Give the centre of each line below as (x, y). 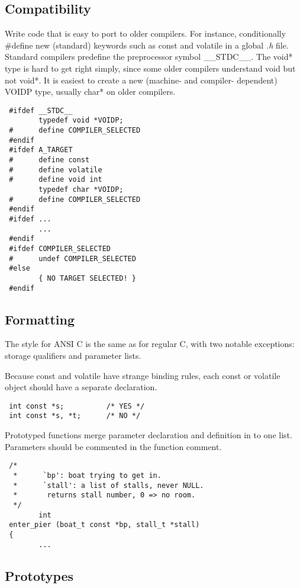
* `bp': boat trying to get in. (87, 475)
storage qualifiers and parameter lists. (73, 356)
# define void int (56, 180)
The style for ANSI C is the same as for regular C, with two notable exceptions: (150, 344)
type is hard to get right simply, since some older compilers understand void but (150, 68)
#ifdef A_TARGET (41, 150)
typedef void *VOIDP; (81, 121)
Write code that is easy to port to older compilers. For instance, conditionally (146, 33)
